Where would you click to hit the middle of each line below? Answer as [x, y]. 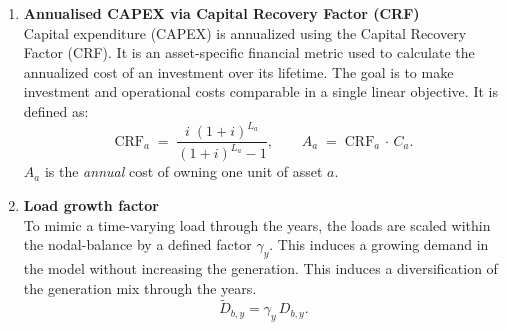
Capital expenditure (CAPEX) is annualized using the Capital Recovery [245, 32]
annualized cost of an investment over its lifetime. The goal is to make [238, 71]
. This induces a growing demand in [379, 244]
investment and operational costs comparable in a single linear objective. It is [260, 91]
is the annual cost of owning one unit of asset [183, 171]
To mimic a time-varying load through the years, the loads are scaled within [257, 224]
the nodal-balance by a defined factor [137, 244]
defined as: [56, 110]
